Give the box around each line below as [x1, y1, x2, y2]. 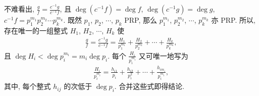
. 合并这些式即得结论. [114, 81, 185, 91]
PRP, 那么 [124, 15, 158, 25]
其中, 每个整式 [4, 81, 51, 91]
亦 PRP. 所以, [211, 15, 255, 25]
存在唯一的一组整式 [4, 25, 68, 35]
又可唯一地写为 [138, 50, 188, 61]
